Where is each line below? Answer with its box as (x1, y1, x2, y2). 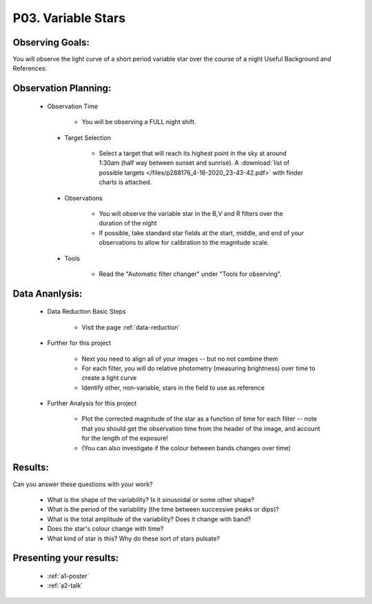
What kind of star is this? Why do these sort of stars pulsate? (47, 534, 220, 543)
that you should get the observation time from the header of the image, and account (81, 424, 320, 432)
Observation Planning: (12, 83, 112, 94)
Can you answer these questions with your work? (12, 480, 153, 488)
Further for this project (47, 339, 112, 348)
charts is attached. (99, 178, 152, 186)
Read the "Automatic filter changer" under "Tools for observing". (99, 270, 282, 278)
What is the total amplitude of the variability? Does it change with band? (47, 514, 251, 523)
